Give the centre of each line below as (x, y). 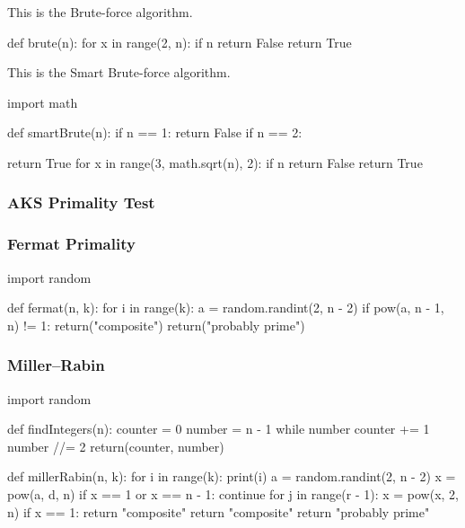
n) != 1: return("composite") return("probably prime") (156, 325)
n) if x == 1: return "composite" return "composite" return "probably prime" (219, 511)
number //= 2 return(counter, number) (116, 446)
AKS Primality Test (81, 202)
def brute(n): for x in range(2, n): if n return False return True (180, 42)
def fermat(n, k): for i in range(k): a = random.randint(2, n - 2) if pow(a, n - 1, (226, 308)
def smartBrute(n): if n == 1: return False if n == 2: (155, 132)
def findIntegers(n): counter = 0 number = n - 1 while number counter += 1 (219, 429)
